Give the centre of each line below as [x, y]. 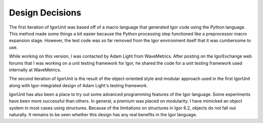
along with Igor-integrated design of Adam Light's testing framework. [78, 85]
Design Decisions [45, 13]
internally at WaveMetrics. [35, 70]
